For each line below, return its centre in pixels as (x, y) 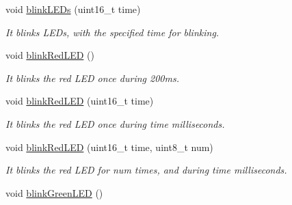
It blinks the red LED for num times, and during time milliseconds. (146, 170)
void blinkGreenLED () (54, 192)
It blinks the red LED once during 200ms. (92, 78)
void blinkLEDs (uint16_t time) (73, 9)
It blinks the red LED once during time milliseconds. (115, 123)
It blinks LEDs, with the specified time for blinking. (112, 32)
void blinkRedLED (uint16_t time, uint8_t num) (109, 147)
